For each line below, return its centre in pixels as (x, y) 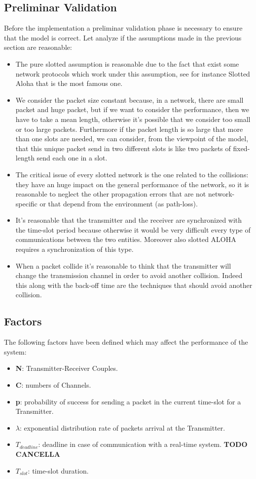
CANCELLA (38, 454)
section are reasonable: (38, 47)
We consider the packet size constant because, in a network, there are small (129, 100)
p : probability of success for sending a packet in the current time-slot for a (128, 401)
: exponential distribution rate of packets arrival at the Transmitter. (122, 427)
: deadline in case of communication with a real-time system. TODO (143, 444)
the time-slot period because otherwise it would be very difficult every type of (133, 229)
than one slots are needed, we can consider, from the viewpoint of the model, (132, 139)
